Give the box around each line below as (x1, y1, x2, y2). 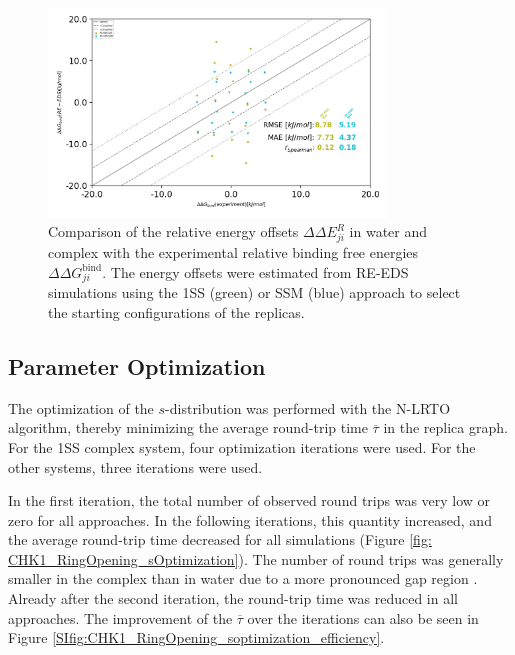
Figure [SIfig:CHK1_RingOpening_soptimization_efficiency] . (8, 627, 385, 648)
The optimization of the (8, 397, 154, 418)
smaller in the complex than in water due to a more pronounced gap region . (8, 568, 478, 589)
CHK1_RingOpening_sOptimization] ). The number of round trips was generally (8, 548, 504, 569)
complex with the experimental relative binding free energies (48, 242, 419, 262)
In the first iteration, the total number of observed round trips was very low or (8, 490, 491, 511)
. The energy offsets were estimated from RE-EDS (102, 261, 409, 282)
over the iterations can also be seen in (247, 607, 479, 628)
